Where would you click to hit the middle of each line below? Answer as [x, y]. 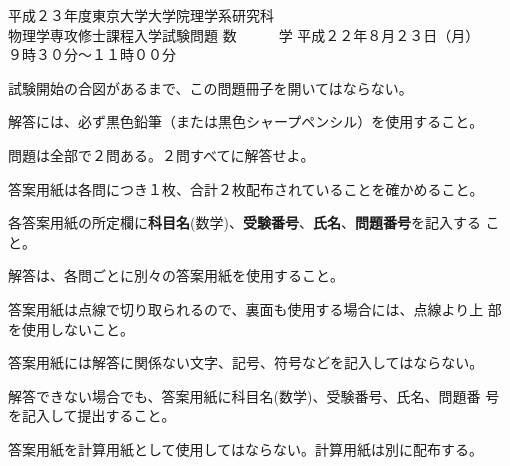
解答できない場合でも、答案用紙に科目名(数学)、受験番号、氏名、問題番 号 [254, 395]
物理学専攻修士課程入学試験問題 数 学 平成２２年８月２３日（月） [240, 34]
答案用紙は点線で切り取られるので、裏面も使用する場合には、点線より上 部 [255, 308]
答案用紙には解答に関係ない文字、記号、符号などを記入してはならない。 [246, 362]
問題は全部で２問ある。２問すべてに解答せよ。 [161, 154]
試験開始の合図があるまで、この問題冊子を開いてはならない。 [210, 87]
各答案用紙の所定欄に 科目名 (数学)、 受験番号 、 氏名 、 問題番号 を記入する [244, 222]
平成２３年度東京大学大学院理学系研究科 [141, 15]
